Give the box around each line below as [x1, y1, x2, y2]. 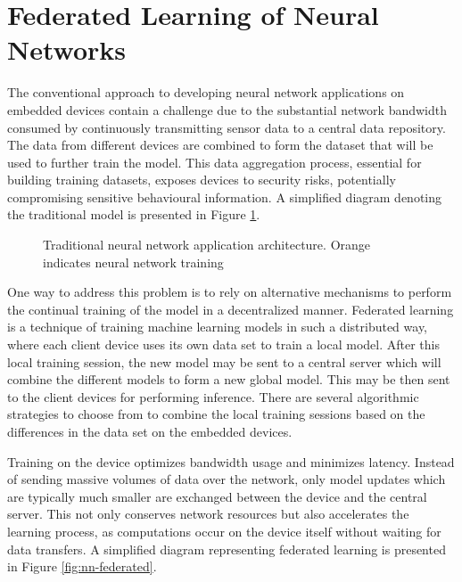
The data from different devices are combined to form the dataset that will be [7, 135, 433, 154]
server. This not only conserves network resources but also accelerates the [7, 504, 409, 523]
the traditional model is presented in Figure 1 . [7, 205, 260, 224]
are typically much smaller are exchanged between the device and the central [7, 487, 427, 505]
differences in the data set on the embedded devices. [7, 422, 293, 440]
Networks [7, 31, 127, 68]
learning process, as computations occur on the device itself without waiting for [7, 521, 441, 540]
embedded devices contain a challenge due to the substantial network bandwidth [7, 100, 447, 119]
